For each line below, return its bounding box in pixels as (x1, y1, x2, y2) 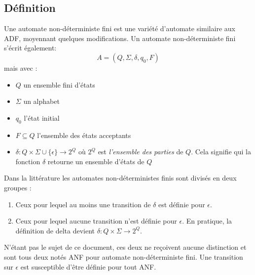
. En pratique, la (182, 216, 232, 226)
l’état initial (24, 112, 60, 123)
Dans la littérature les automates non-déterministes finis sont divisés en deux (4, 173, 237, 183)
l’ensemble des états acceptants (37, 130, 131, 140)
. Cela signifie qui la (191, 146, 251, 157)
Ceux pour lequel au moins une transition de (15, 199, 151, 209)
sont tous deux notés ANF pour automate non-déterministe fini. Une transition (4, 251, 243, 262)
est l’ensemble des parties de (98, 146, 183, 157)
